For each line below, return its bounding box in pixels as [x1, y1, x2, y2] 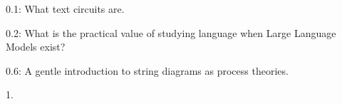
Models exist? [6, 39, 66, 54]
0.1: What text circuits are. [6, 1, 125, 16]
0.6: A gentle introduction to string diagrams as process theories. [6, 63, 289, 78]
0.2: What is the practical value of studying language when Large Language [6, 25, 336, 40]
